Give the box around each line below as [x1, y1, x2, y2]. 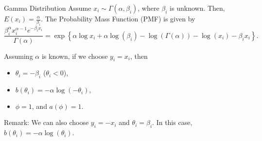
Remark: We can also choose [4, 117, 89, 127]
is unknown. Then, [170, 3, 225, 13]
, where [138, 3, 159, 13]
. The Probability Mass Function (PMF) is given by [41, 14, 195, 23]
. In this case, [152, 117, 192, 127]
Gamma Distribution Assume [4, 3, 91, 13]
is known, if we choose [41, 51, 108, 61]
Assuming [4, 51, 33, 61]
